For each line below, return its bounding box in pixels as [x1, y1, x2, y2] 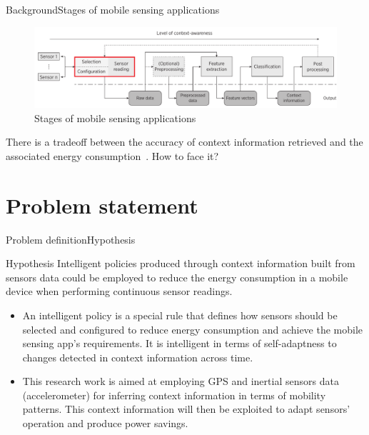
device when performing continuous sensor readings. [6, 284, 233, 299]
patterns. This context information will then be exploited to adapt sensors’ [22, 401, 350, 416]
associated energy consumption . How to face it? [6, 148, 219, 163]
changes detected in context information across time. [22, 349, 253, 364]
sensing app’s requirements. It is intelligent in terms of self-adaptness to [22, 336, 337, 351]
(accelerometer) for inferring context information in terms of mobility [22, 387, 326, 402]
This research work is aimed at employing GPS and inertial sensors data [22, 374, 339, 389]
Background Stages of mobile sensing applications [6, 2, 220, 16]
